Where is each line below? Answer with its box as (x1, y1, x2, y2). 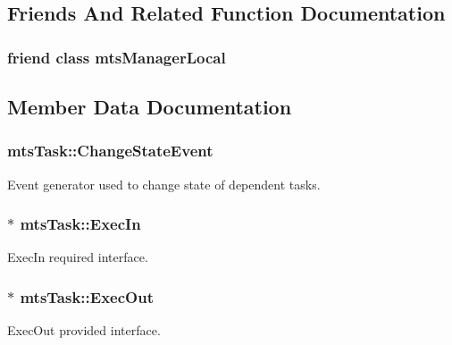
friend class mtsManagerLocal (7, 46, 226, 68)
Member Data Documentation (7, 93, 292, 121)
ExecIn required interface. (7, 248, 148, 266)
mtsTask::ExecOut (20, 285, 154, 307)
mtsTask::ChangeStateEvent (7, 139, 213, 162)
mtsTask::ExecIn (20, 213, 141, 235)
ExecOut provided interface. (7, 321, 161, 340)
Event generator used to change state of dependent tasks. (7, 174, 321, 193)
